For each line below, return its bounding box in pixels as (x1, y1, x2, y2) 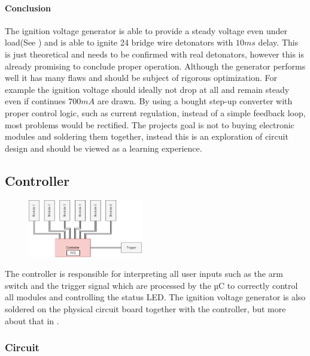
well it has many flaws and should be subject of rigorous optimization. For (5, 71, 277, 84)
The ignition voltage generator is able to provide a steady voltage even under (5, 24, 288, 37)
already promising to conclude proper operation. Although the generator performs (5, 59, 306, 72)
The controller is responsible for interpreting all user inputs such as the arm (5, 267, 283, 280)
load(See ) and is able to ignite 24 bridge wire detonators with (5, 36, 233, 49)
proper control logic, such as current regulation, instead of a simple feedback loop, (5, 106, 306, 119)
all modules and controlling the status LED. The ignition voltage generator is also (5, 291, 306, 303)
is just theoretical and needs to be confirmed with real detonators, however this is (5, 47, 304, 60)
